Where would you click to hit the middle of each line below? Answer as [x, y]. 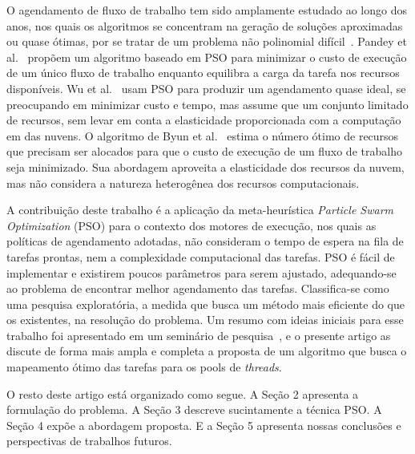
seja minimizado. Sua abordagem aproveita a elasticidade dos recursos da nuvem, [205, 166]
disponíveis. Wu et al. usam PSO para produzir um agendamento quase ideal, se [206, 88]
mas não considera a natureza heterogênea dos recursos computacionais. [183, 182]
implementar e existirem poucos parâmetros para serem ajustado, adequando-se [201, 272]
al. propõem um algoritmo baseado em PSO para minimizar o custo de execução [207, 57]
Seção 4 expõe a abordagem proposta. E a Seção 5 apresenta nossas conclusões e [204, 425]
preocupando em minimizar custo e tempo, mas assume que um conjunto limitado [207, 104]
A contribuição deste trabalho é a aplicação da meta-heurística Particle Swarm [200, 210]
